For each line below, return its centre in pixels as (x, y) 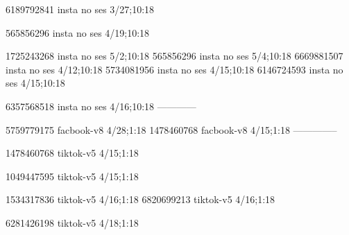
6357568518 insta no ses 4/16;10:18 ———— (101, 106)
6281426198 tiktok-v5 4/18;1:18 (72, 222)
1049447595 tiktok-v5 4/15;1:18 (72, 176)
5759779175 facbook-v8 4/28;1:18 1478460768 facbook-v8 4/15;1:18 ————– (171, 129)
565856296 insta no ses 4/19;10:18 (78, 32)
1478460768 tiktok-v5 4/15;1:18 (72, 153)
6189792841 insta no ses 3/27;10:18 (80, 9)
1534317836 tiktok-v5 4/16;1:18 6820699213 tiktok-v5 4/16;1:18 (141, 199)
